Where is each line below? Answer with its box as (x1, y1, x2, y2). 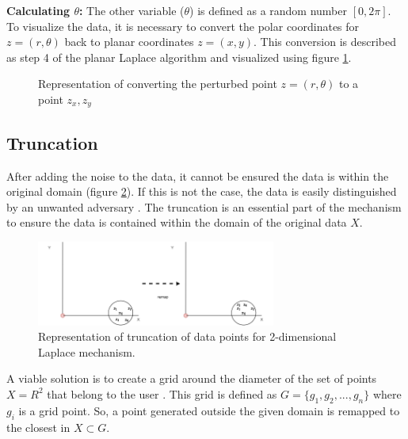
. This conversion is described (253, 33, 397, 50)
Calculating (6, 2, 71, 18)
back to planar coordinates (64, 33, 194, 50)
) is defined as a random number (189, 2, 348, 18)
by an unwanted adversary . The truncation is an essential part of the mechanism (6, 198, 402, 215)
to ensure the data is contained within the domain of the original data (6, 214, 347, 231)
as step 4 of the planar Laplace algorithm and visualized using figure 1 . (6, 48, 352, 65)
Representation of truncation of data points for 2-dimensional (38, 328, 337, 345)
